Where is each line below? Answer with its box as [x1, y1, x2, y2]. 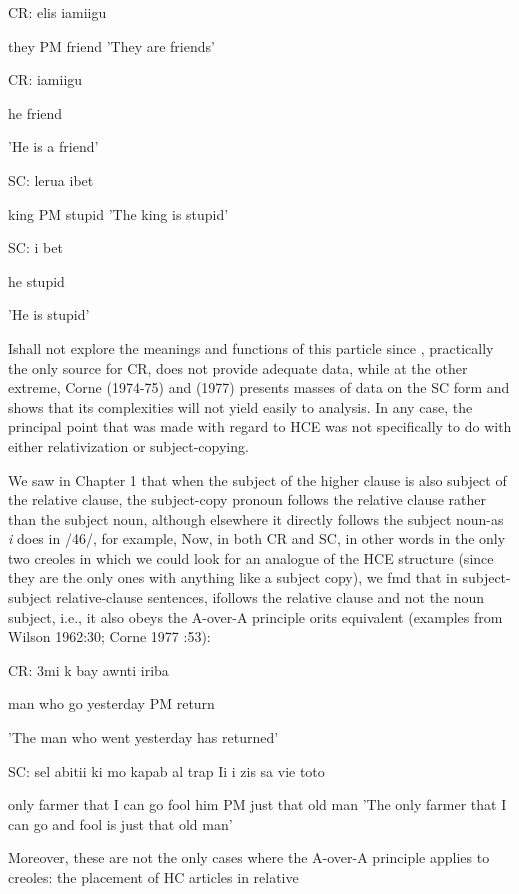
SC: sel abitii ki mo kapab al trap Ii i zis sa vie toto [8, 760, 325, 781]
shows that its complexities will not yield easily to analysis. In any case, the [8, 396, 473, 417]
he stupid [8, 270, 65, 291]
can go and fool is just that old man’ [8, 813, 233, 834]
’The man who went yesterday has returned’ [8, 727, 279, 748]
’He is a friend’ [8, 136, 99, 157]
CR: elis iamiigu [8, 2, 107, 22]
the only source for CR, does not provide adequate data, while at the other [8, 357, 468, 378]
